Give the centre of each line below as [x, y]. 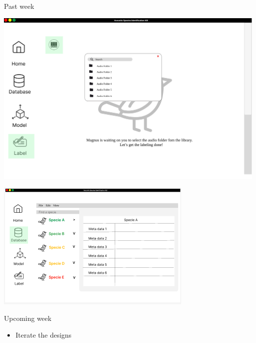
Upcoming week [28, 318]
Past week [19, 6]
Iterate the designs [44, 334]
